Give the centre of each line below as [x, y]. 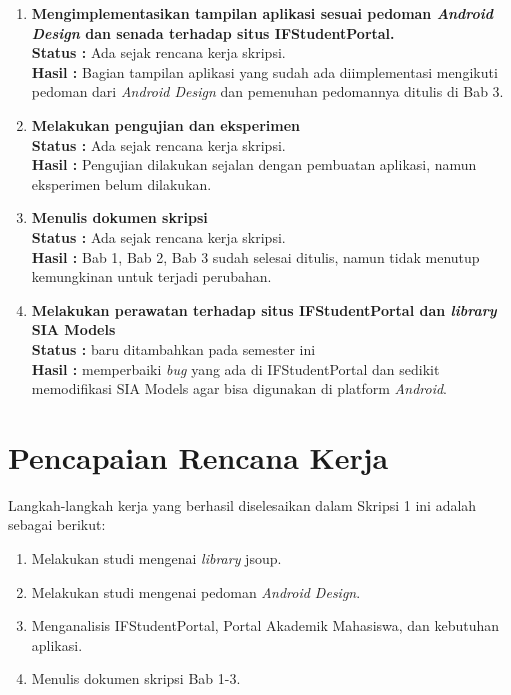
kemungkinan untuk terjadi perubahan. [151, 276]
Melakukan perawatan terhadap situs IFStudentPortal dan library [264, 309]
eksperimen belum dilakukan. [121, 183]
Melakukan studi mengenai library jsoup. [156, 558]
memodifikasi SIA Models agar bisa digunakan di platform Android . [239, 388]
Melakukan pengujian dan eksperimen [165, 124]
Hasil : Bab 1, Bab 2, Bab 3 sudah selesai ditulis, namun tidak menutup [255, 256]
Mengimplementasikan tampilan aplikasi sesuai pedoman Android [262, 13]
